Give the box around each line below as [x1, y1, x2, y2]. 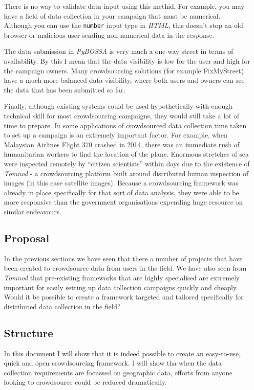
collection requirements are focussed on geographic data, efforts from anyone [4, 367, 233, 377]
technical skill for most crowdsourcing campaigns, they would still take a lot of [4, 111, 239, 120]
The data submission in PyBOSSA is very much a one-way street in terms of [4, 46, 233, 56]
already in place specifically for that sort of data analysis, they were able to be [4, 187, 239, 197]
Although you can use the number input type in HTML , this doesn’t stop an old [4, 20, 243, 30]
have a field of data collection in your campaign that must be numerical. [4, 10, 221, 21]
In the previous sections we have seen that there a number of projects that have [4, 253, 243, 263]
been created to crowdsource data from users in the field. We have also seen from [4, 263, 247, 273]
